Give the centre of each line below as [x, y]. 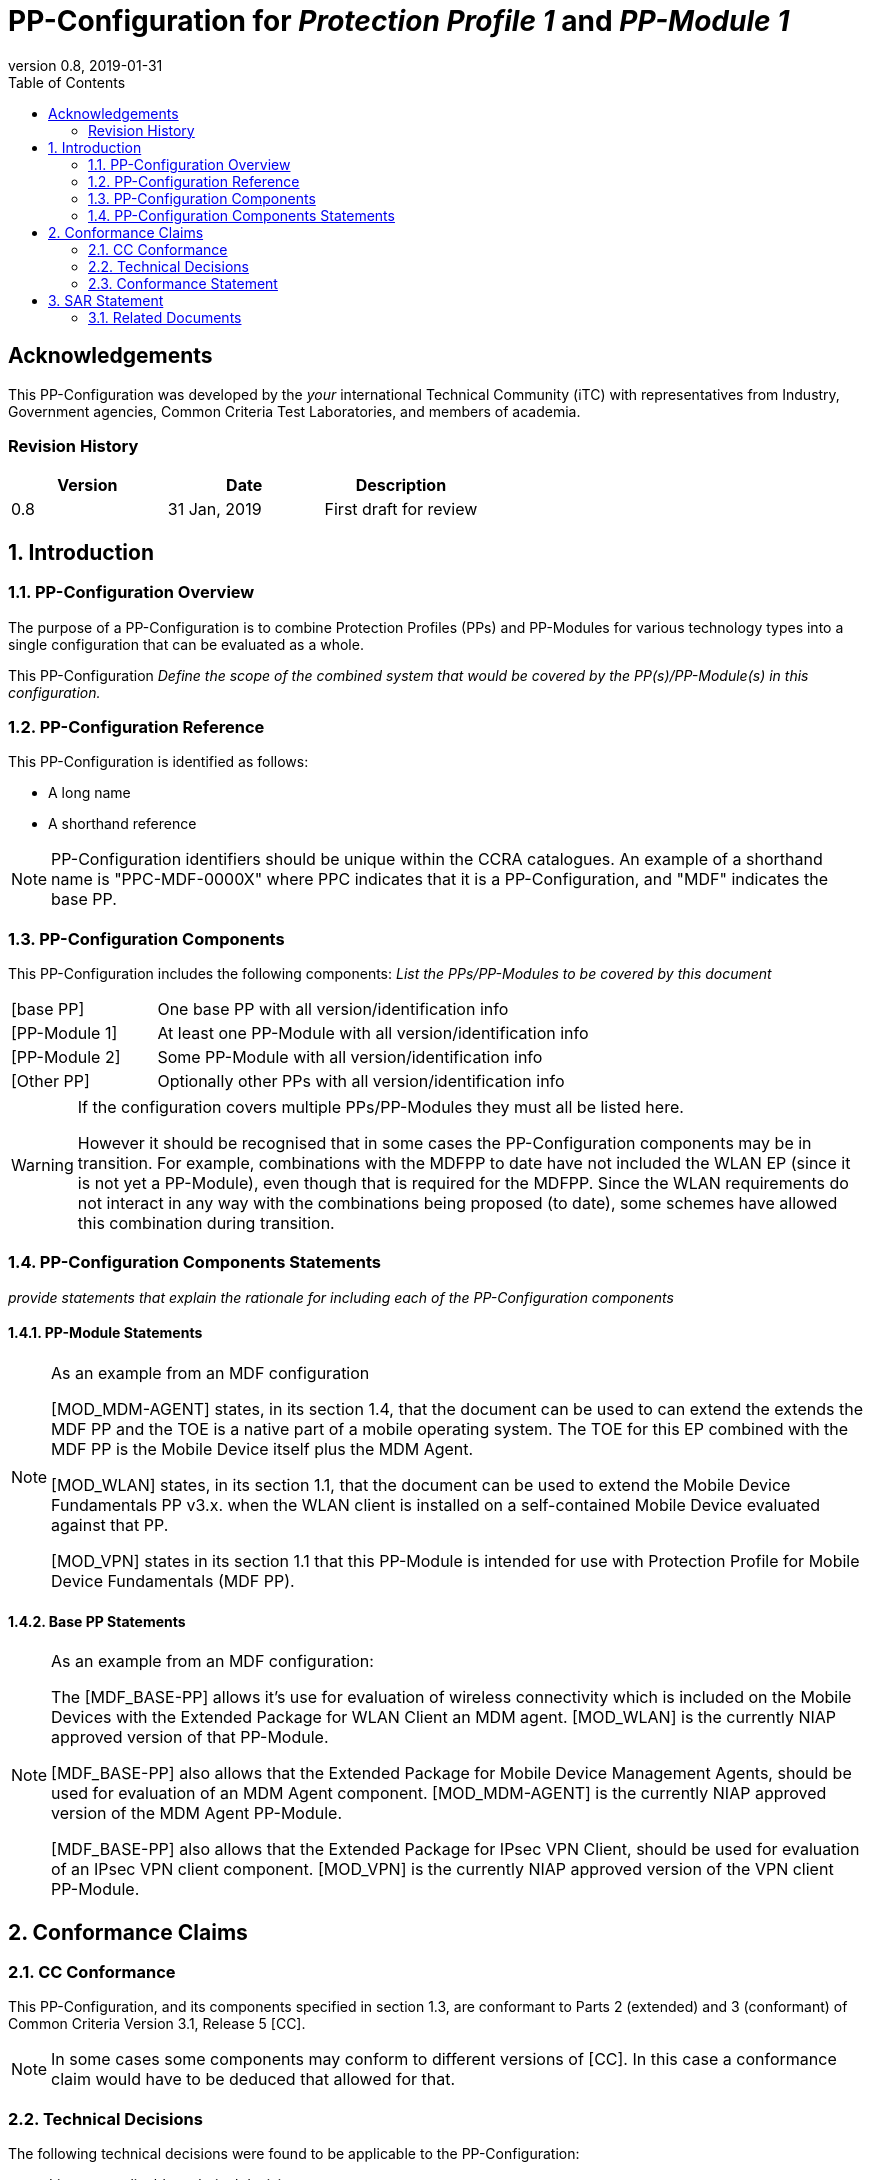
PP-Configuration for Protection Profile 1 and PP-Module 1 [399, 21]
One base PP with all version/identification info [333, 1009]
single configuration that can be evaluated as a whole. [186, 644]
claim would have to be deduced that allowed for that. [253, 2079]
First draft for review [401, 509]
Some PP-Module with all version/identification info [350, 1057]
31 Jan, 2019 [214, 509]
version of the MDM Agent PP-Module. [197, 1813]
